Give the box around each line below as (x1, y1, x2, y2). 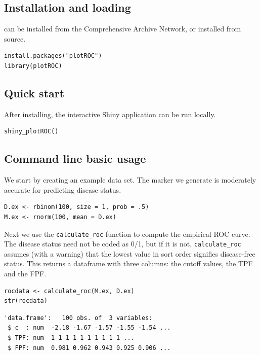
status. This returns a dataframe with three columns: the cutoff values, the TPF (4, 258, 253, 269)
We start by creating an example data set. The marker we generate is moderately (4, 174, 256, 185)
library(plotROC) (4, 62, 62, 69)
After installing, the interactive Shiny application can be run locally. (4, 109, 216, 119)
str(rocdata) (4, 297, 48, 305)
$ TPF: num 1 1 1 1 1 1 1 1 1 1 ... (8, 334, 135, 342)
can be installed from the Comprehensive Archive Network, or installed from (4, 23, 241, 34)
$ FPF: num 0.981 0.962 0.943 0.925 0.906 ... (8, 344, 171, 351)
